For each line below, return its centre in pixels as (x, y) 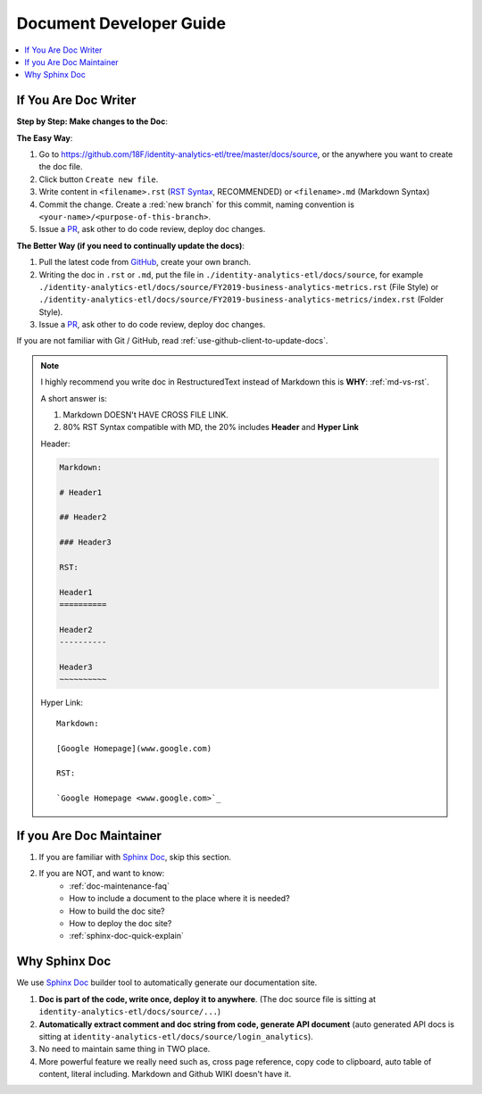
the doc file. (61, 167)
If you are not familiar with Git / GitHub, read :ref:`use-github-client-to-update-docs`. (172, 341)
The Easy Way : (45, 137)
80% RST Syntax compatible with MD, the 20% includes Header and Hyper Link (211, 427)
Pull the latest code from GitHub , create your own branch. (145, 262)
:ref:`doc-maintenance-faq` (119, 886)
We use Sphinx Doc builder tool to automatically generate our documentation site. (167, 982)
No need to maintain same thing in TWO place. (125, 1049)
